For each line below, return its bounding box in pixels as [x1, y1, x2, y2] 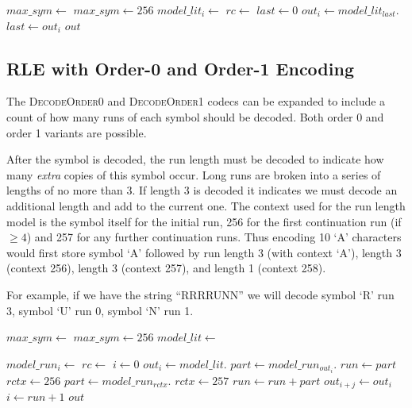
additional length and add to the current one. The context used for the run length [6, 197, 406, 214]
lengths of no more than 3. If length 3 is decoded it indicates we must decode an [6, 182, 398, 198]
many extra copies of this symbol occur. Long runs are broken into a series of [6, 166, 381, 183]
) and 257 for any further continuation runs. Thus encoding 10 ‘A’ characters [26, 229, 402, 245]
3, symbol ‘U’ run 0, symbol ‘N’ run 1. [6, 302, 194, 318]
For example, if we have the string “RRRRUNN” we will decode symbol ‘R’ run [6, 286, 395, 302]
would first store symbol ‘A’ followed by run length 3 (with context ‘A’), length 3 [6, 244, 402, 260]
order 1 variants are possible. [6, 124, 147, 140]
